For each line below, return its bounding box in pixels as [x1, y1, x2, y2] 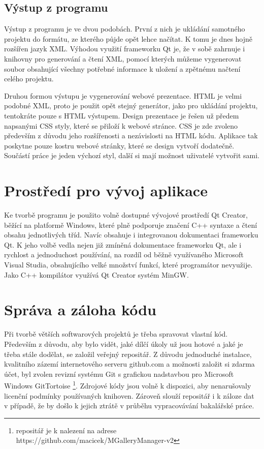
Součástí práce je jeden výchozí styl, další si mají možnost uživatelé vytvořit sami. [4, 150, 259, 161]
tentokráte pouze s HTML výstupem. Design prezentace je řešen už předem [4, 110, 239, 121]
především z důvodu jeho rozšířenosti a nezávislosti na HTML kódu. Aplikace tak [4, 130, 258, 141]
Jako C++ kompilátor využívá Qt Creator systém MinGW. [4, 269, 189, 280]
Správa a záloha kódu [4, 299, 156, 320]
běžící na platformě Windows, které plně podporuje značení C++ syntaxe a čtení [4, 219, 257, 230]
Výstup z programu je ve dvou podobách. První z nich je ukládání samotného [4, 23, 245, 34]
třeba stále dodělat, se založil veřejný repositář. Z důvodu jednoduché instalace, [4, 348, 252, 359]
